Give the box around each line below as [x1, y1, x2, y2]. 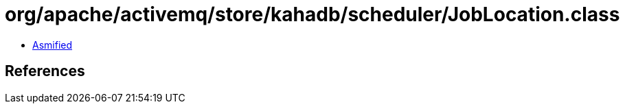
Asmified [32, 38, 73, 51]
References [5, 62, 85, 80]
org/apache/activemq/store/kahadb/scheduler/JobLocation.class [5, 3, 620, 26]
